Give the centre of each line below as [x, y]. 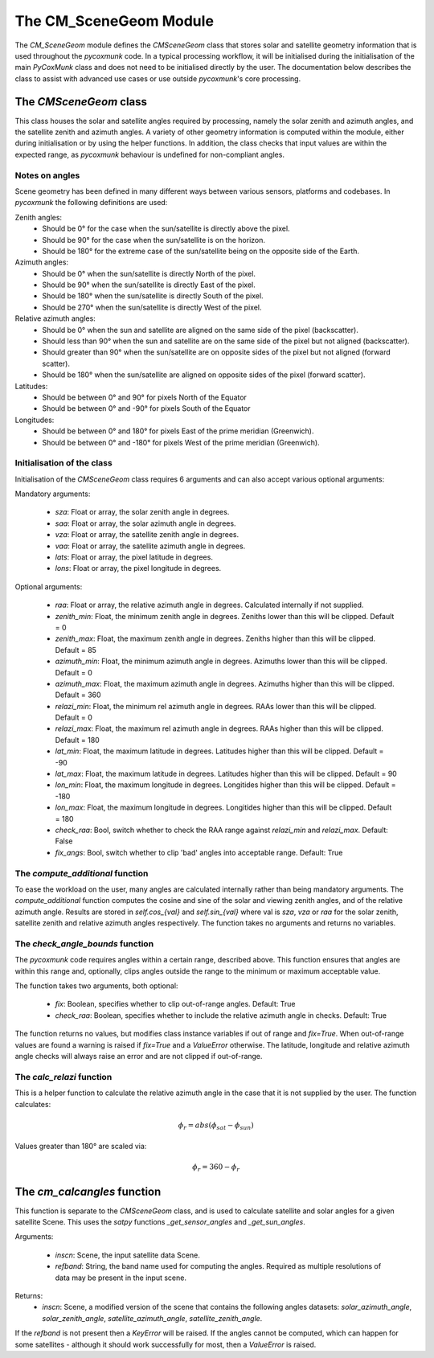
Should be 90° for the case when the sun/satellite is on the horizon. [154, 240]
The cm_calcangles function [88, 1191]
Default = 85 [76, 650]
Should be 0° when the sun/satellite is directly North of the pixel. [149, 273]
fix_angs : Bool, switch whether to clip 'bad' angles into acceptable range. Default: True [199, 852]
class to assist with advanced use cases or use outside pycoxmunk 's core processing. [158, 78]
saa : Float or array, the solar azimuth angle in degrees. [145, 523]
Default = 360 [78, 695]
